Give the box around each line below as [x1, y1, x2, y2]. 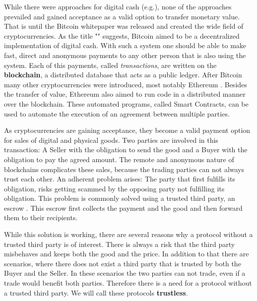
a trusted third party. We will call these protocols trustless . [4, 287, 188, 298]
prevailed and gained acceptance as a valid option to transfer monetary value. [4, 11, 240, 21]
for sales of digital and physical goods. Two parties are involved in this [4, 134, 218, 145]
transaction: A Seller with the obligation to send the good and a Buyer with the [4, 144, 248, 155]
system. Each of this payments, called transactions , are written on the [4, 60, 217, 70]
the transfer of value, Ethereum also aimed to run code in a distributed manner [4, 89, 246, 99]
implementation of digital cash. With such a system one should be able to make [4, 40, 247, 51]
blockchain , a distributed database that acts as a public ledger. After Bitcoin [4, 69, 242, 80]
